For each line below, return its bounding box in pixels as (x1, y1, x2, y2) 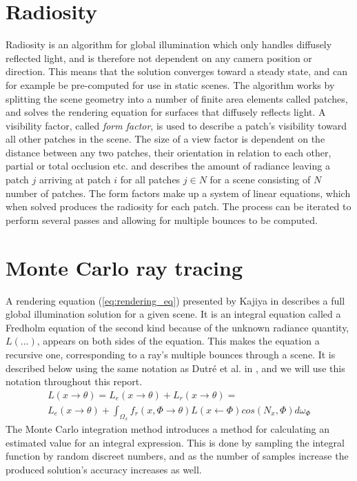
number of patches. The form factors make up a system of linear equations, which (6, 185, 351, 200)
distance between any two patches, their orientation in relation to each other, (6, 145, 331, 159)
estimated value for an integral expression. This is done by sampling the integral (6, 435, 345, 449)
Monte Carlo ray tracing (6, 253, 243, 281)
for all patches (120, 172, 181, 187)
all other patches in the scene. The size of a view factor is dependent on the (6, 132, 325, 146)
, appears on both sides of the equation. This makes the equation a (37, 334, 320, 348)
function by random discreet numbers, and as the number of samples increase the (6, 449, 349, 463)
